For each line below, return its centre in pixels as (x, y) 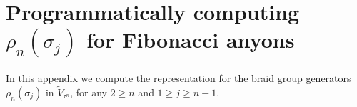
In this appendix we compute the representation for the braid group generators (178, 78)
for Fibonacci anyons (191, 40)
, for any (89, 92)
